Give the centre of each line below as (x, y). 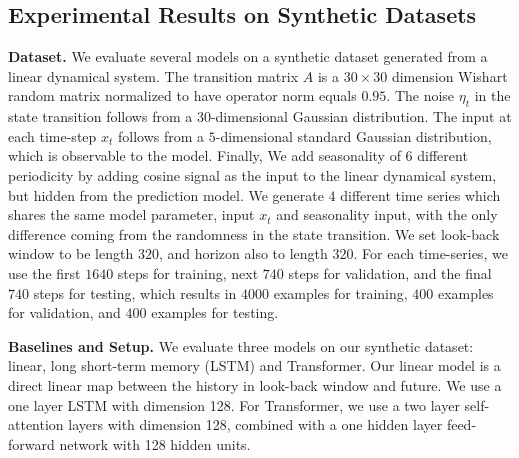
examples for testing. (215, 312)
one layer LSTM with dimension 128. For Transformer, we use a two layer (234, 404)
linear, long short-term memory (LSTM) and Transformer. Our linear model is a (254, 365)
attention (36, 424)
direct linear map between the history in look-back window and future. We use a (255, 384)
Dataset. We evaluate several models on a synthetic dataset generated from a (248, 56)
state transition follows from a (100, 116)
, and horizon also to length (243, 253)
